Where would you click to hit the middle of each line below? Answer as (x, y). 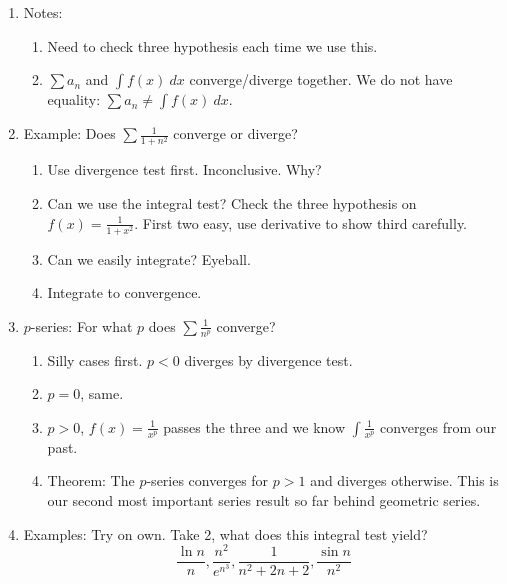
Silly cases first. (95, 359)
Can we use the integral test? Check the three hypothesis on (232, 202)
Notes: (43, 12)
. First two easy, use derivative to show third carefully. (300, 222)
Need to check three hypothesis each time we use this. (212, 45)
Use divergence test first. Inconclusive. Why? (184, 169)
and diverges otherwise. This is (404, 480)
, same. (102, 393)
